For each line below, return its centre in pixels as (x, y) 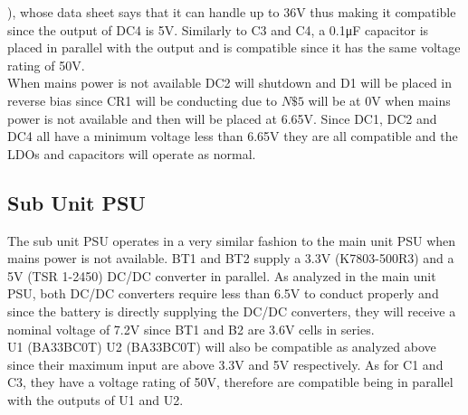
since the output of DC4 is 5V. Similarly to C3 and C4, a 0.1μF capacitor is (218, 29)
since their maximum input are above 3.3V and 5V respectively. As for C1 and (225, 364)
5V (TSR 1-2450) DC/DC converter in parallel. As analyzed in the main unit (222, 275)
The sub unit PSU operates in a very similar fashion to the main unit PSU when (232, 240)
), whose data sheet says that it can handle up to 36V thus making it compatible (232, 12)
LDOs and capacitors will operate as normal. (132, 153)
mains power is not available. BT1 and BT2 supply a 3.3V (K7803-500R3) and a (231, 258)
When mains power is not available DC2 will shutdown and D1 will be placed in (230, 83)
